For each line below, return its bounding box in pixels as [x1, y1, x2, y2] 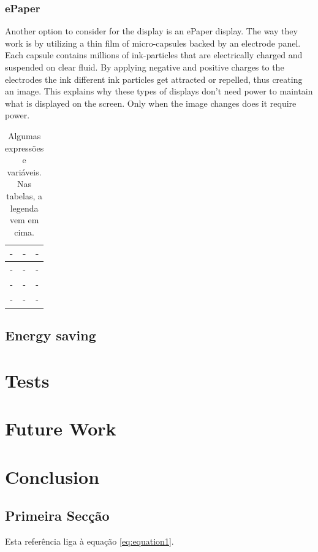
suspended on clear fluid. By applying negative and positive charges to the [5, 61, 284, 73]
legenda [10, 201, 39, 214]
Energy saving [5, 326, 96, 345]
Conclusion [5, 464, 100, 489]
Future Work [5, 416, 116, 441]
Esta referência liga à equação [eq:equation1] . [5, 535, 174, 548]
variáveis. [7, 165, 42, 178]
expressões [5, 141, 44, 154]
